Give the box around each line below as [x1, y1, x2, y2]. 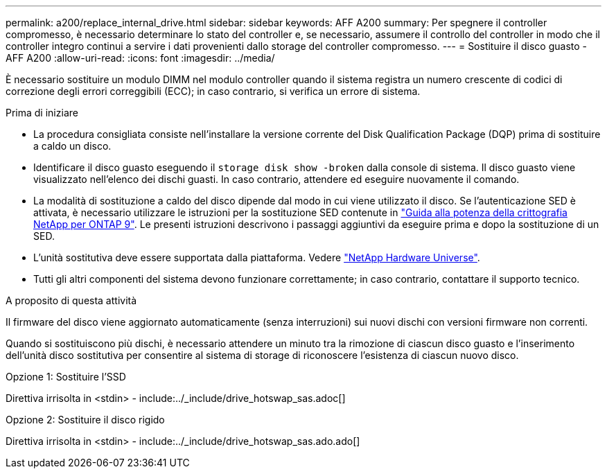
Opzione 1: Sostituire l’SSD [6, 371, 126, 383]
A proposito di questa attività [6, 295, 137, 306]
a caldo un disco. [33, 140, 112, 152]
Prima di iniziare [6, 107, 78, 119]
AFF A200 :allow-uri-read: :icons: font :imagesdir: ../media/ [6, 52, 275, 64]
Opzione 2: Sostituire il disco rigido [6, 414, 165, 425]
